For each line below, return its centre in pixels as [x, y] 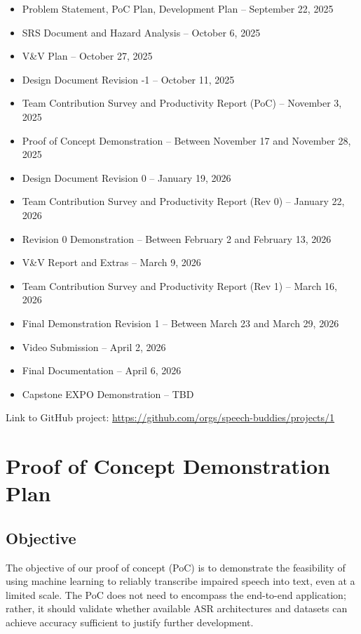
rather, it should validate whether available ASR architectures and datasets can [177, 608]
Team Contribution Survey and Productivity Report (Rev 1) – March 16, [180, 285]
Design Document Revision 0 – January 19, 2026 [127, 177]
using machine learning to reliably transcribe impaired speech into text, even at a [180, 581]
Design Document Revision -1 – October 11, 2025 [128, 79]
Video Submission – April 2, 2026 [94, 346]
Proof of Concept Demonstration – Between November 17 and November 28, [186, 140]
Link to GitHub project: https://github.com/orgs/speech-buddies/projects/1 [170, 417]
